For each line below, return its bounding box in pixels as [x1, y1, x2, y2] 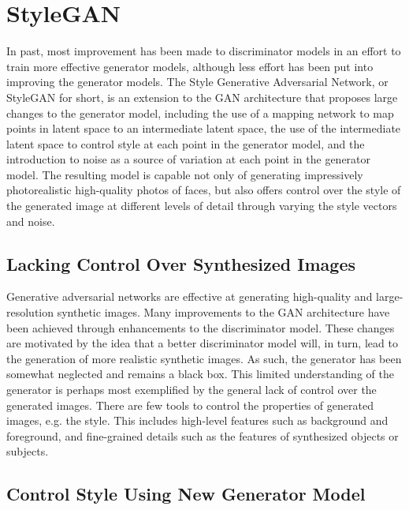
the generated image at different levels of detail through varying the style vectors [6, 197, 397, 214]
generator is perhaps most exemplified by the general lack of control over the [6, 381, 377, 398]
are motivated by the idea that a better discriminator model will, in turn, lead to [6, 335, 398, 351]
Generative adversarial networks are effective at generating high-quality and [6, 288, 373, 305]
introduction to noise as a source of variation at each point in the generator [6, 151, 371, 167]
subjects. [6, 443, 49, 459]
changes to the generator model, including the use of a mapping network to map [6, 104, 394, 121]
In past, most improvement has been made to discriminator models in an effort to [6, 43, 401, 59]
